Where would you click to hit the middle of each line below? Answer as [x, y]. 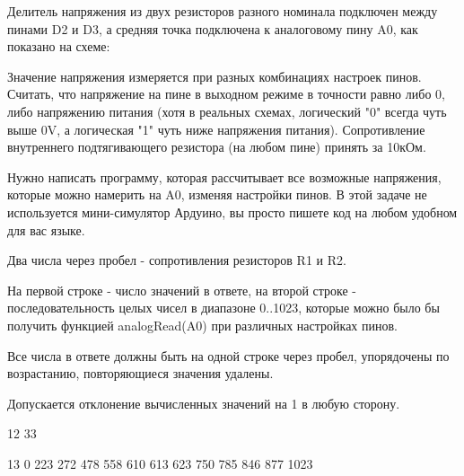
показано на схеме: [59, 46]
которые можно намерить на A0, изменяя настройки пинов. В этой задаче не [217, 194]
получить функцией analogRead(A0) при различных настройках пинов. [203, 325]
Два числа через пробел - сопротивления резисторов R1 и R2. [177, 260]
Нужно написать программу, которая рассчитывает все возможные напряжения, [224, 176]
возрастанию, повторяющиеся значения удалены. [140, 373]
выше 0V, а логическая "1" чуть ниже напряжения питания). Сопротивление [216, 129]
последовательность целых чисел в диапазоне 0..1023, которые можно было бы [223, 308]
